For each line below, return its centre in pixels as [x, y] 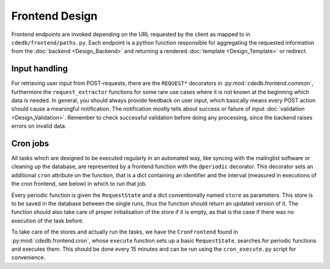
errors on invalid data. [39, 126]
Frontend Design [54, 16]
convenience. [28, 257]
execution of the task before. [48, 221]
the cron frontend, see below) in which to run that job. [79, 184]
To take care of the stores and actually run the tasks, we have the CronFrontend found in [125, 232]
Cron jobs [30, 143]
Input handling [40, 69]
